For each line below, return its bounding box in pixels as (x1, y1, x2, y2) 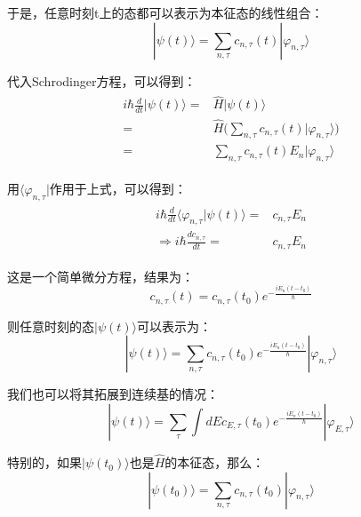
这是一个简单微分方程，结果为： (7, 266, 194, 285)
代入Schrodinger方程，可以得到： (7, 71, 197, 90)
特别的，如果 (7, 453, 82, 472)
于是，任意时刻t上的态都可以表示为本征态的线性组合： (7, 4, 324, 21)
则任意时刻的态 (7, 316, 94, 335)
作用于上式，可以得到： (49, 179, 187, 198)
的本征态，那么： (164, 453, 265, 472)
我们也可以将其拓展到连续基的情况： (7, 385, 219, 403)
